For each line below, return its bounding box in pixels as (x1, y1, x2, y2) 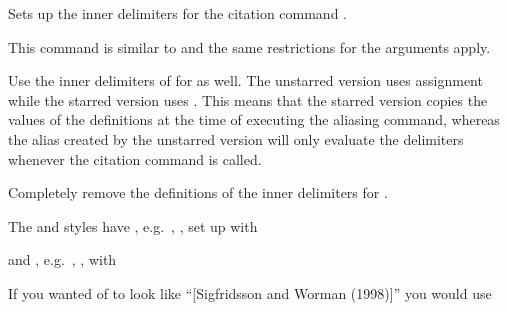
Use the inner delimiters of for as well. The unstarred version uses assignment (8, 70, 483, 91)
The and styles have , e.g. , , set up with (8, 215, 258, 236)
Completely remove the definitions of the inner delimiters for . (8, 182, 388, 203)
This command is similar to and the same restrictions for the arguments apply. (8, 36, 491, 57)
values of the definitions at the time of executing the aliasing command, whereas (8, 109, 500, 130)
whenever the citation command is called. (8, 148, 262, 169)
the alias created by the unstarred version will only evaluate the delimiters (8, 128, 464, 149)
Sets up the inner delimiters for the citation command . (8, 3, 347, 23)
